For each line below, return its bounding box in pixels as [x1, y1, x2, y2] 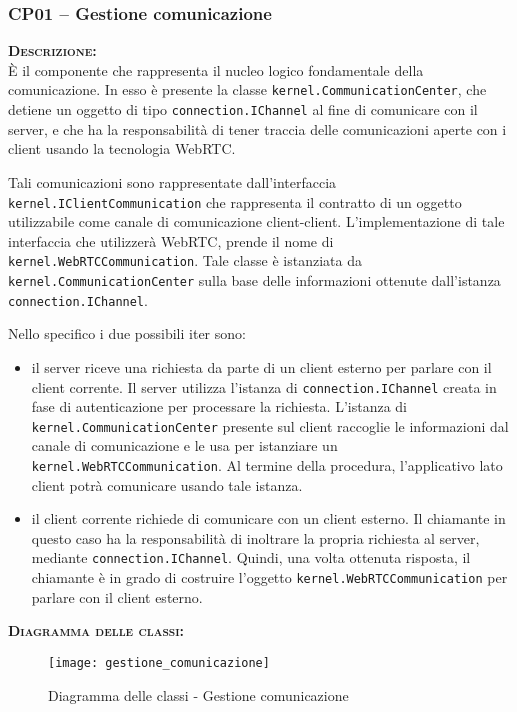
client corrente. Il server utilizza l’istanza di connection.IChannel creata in [31, 376, 497, 397]
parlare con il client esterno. [31, 586, 203, 607]
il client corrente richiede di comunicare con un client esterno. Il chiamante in [31, 508, 506, 529]
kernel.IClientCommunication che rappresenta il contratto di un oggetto [8, 191, 462, 212]
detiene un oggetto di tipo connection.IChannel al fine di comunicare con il [8, 99, 478, 120]
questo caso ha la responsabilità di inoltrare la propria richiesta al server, [31, 527, 480, 548]
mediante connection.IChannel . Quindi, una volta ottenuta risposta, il [31, 547, 471, 568]
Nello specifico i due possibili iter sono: [8, 323, 246, 344]
